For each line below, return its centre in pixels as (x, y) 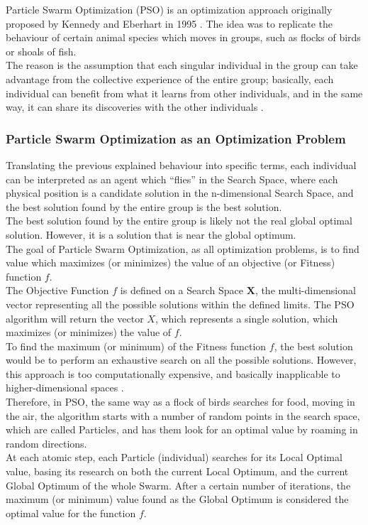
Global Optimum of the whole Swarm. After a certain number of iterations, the (178, 485)
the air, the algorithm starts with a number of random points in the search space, (183, 415)
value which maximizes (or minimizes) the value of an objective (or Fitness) (171, 262)
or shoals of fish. (41, 51)
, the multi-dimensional (305, 290)
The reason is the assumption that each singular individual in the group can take (182, 65)
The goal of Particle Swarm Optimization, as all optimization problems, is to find (183, 248)
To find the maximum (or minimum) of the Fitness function (136, 346)
